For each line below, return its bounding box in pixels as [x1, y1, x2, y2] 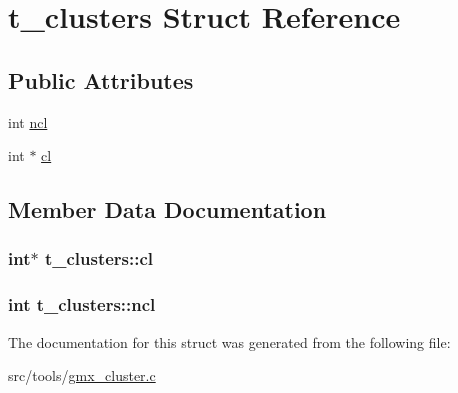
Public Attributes [8, 64, 194, 95]
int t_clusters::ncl [8, 292, 156, 317]
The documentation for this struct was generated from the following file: [8, 331, 451, 352]
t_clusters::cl [44, 246, 154, 271]
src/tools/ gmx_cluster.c [8, 365, 156, 386]
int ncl [8, 111, 48, 132]
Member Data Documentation [8, 194, 327, 225]
